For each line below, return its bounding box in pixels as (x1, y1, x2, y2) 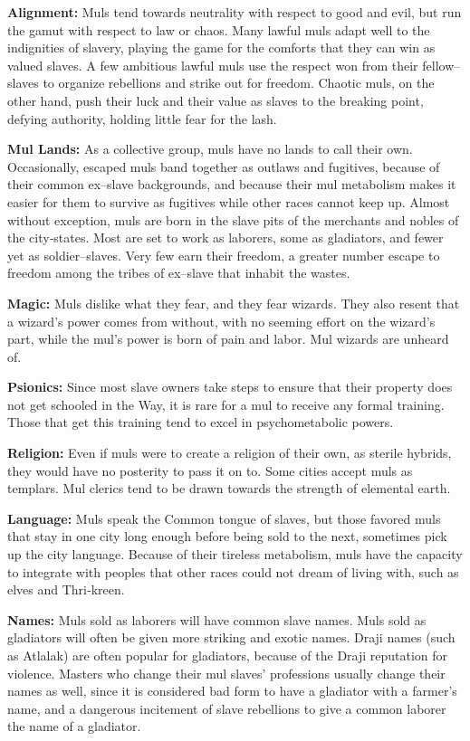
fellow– (422, 55, 461, 74)
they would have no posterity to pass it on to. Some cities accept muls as (7, 461, 413, 480)
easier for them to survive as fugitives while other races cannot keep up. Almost (7, 192, 450, 211)
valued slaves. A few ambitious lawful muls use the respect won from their (7, 55, 418, 74)
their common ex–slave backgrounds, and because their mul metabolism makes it (7, 175, 456, 194)
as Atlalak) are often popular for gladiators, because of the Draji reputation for (7, 646, 448, 664)
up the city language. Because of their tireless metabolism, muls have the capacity (7, 545, 463, 564)
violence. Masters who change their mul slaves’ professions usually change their (7, 663, 446, 682)
